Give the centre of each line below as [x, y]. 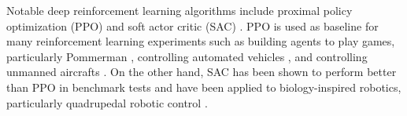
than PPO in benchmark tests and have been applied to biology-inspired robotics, [204, 87]
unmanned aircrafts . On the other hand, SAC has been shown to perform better [202, 72]
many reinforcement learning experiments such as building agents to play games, [201, 41]
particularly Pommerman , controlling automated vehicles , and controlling [187, 56]
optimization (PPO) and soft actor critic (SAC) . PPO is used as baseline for [192, 25]
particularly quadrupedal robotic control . [107, 102]
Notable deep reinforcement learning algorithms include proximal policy [179, 10]
